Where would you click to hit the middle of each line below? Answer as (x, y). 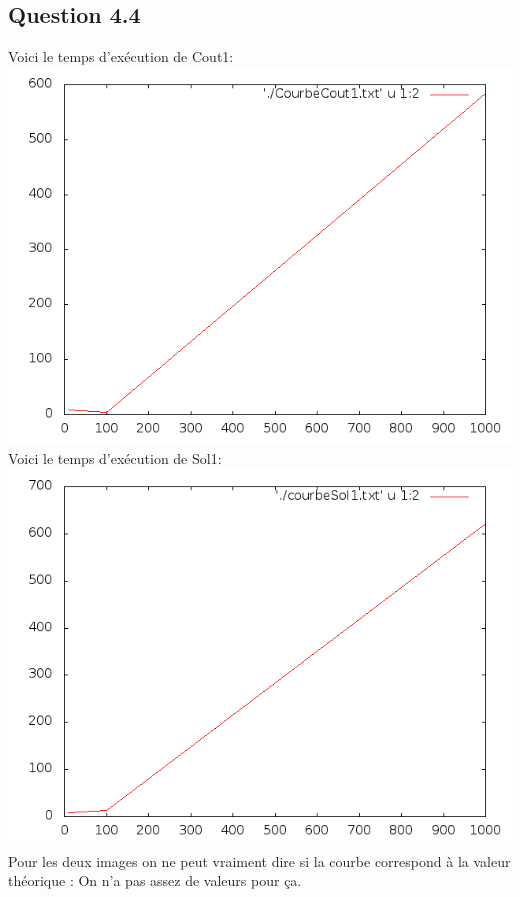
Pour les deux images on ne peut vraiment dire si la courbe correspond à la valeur (259, 860)
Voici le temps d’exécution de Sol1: (115, 458)
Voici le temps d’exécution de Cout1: (121, 56)
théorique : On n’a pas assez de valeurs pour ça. (155, 880)
